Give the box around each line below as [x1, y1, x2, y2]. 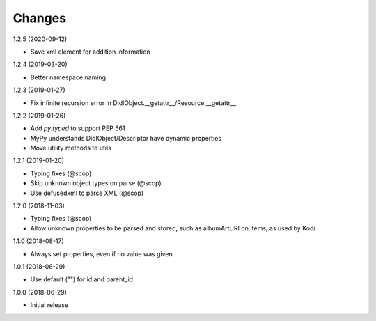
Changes [13, 10, 66, 26]
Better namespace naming [30, 73, 106, 81]
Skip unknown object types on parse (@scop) [30, 179, 162, 187]
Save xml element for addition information [30, 47, 150, 56]
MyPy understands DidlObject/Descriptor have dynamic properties [30, 134, 222, 142]
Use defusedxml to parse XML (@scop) [30, 189, 144, 197]
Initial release [30, 301, 69, 309]
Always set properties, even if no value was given [30, 249, 173, 258]
